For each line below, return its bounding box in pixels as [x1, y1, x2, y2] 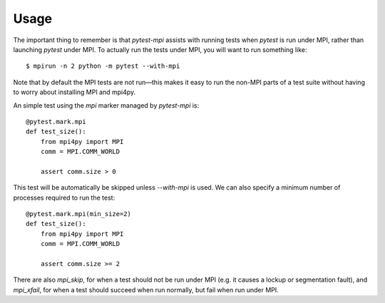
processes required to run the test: [13, 193, 115, 202]
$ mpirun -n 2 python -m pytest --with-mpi [26, 62, 180, 71]
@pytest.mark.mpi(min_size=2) [26, 210, 132, 218]
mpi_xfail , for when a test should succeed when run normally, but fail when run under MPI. [13, 285, 279, 294]
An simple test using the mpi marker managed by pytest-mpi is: [13, 101, 200, 110]
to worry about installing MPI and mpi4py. [13, 88, 136, 96]
